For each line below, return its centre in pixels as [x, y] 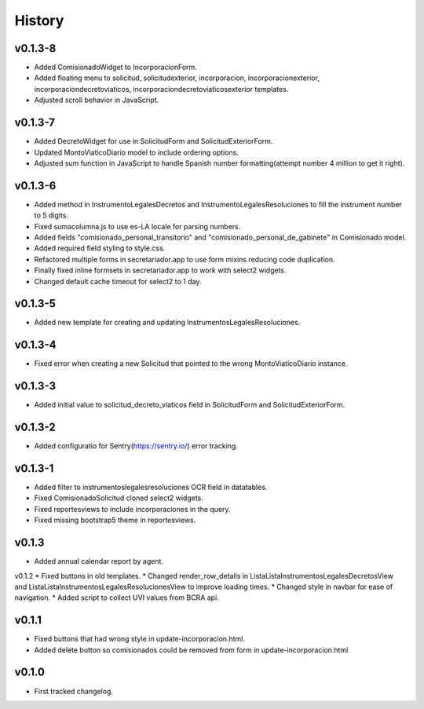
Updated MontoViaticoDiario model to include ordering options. [137, 152]
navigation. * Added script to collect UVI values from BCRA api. [117, 598]
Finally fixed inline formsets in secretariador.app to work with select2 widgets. [160, 270]
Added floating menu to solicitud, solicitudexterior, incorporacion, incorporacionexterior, [177, 78]
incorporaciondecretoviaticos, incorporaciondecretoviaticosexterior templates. [161, 89]
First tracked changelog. [74, 691]
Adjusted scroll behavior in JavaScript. [97, 100]
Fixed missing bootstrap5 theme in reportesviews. [115, 520]
